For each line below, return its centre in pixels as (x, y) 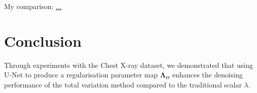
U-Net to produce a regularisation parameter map (81, 75)
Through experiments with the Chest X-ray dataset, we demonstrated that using (128, 65)
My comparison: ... (33, 6)
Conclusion (43, 40)
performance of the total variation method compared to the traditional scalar (123, 84)
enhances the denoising (207, 75)
